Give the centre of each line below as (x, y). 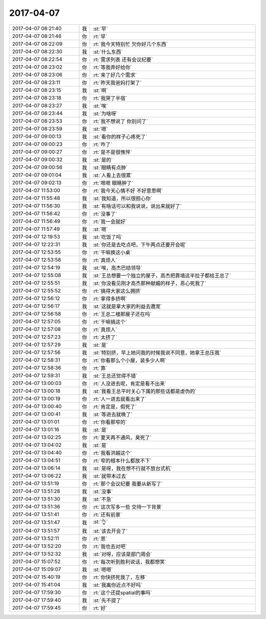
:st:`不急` (103, 499)
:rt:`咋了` (103, 144)
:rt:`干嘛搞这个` (110, 322)
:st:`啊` (100, 90)
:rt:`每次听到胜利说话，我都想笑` (130, 562)
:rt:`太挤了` (105, 337)
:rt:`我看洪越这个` (113, 453)
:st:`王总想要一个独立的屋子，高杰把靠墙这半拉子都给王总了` (162, 275)
